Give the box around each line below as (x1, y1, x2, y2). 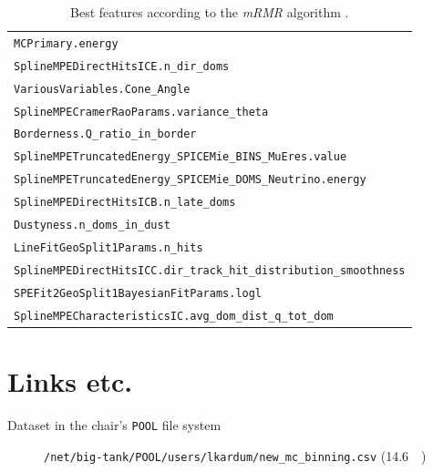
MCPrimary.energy (14, 36, 119, 50)
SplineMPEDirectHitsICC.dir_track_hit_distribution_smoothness (14, 263, 406, 277)
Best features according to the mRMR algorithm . (70, 3, 349, 21)
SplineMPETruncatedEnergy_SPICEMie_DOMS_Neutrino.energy (14, 173, 366, 187)
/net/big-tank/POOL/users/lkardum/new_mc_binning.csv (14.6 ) (44, 446, 427, 465)
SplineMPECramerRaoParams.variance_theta (14, 105, 269, 118)
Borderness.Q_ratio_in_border (14, 128, 197, 141)
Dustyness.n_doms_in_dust (14, 219, 170, 232)
